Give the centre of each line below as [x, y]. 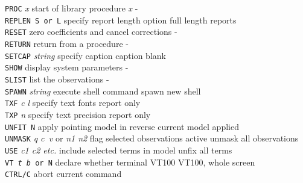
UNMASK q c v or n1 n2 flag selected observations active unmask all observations [152, 138]
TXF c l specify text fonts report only [73, 103]
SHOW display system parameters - [67, 67]
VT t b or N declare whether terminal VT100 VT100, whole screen [130, 162]
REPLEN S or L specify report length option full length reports [121, 20]
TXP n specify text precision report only [78, 114]
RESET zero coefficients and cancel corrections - [91, 32]
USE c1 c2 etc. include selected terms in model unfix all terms [119, 150]
